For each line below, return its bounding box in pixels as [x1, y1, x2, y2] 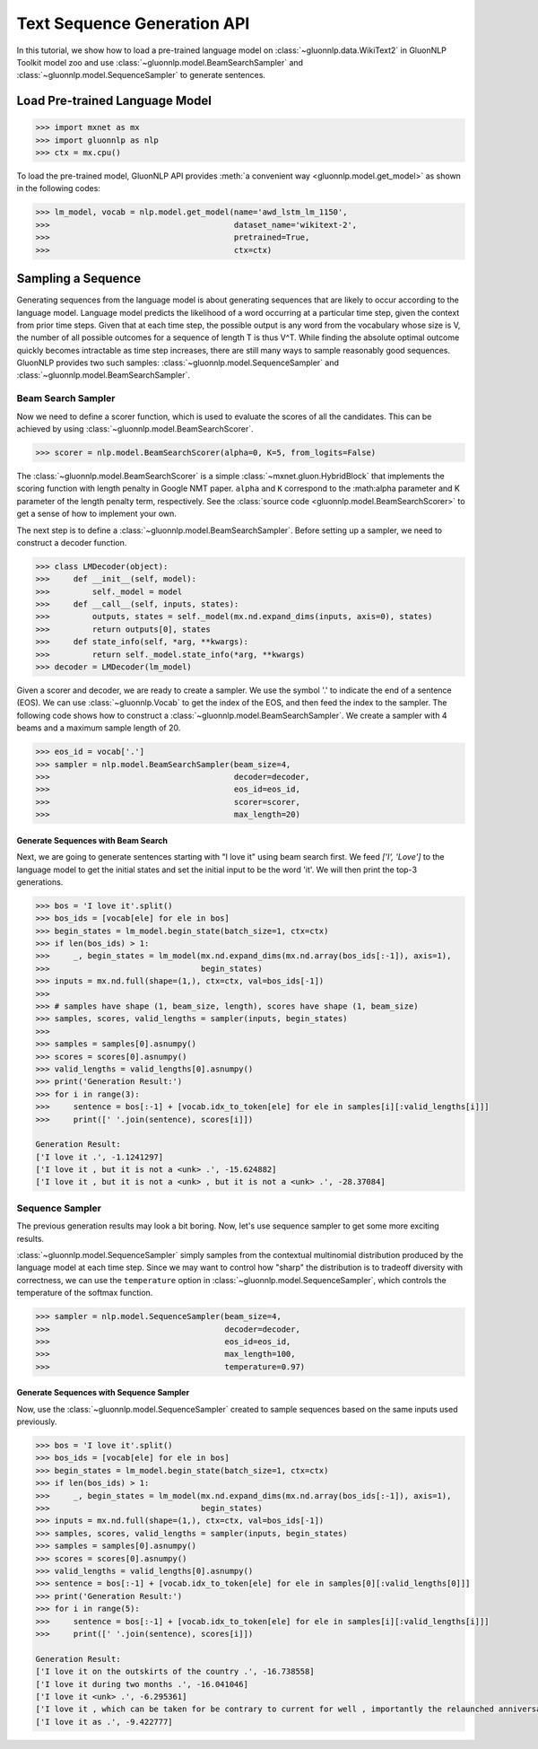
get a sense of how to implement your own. [16, 508, 177, 520]
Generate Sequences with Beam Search [16, 835, 168, 845]
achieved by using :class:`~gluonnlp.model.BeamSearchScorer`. [16, 424, 254, 434]
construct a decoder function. [16, 537, 127, 547]
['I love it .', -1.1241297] [35, 1151, 164, 1162]
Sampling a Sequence [16, 271, 142, 286]
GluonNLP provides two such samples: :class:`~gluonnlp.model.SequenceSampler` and [16, 357, 340, 368]
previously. [16, 1416, 57, 1427]
